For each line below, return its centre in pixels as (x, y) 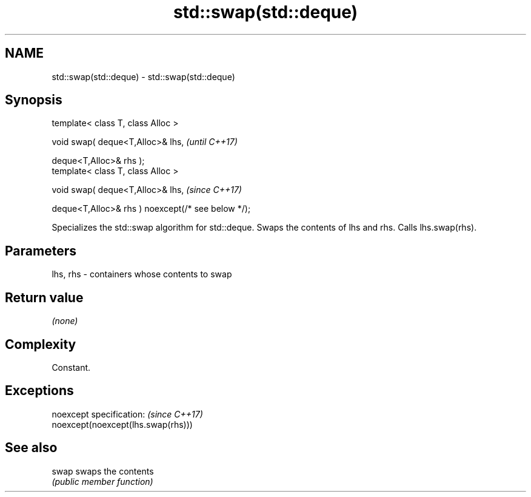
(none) (65, 321)
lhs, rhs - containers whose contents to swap (142, 274)
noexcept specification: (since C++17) (127, 414)
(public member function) (102, 481)
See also (31, 448)
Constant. (71, 367)
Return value (44, 297)
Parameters (41, 251)
